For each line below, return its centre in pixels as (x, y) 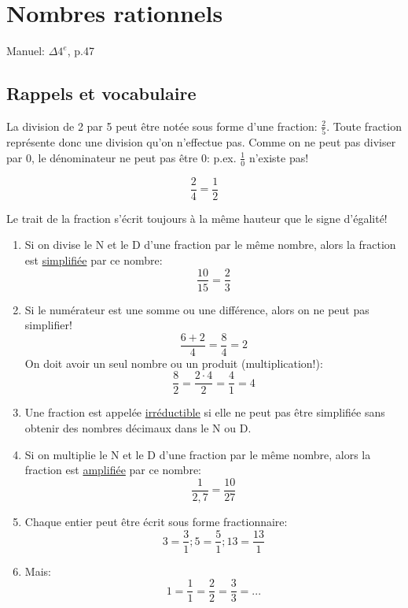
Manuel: (26, 51)
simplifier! (48, 325)
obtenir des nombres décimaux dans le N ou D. (138, 428)
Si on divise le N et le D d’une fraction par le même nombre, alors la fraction (210, 245)
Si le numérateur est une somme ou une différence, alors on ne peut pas (197, 309)
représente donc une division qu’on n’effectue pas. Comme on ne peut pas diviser (201, 142)
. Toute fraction (364, 126)
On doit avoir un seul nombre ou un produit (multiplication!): (174, 363)
